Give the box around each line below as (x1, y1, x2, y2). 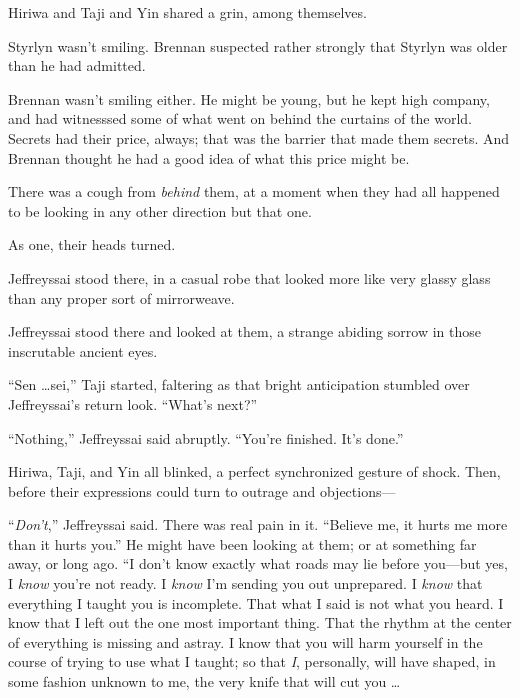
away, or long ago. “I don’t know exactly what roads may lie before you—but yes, (8, 553, 508, 574)
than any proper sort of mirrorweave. (8, 287, 235, 308)
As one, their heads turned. (8, 234, 176, 255)
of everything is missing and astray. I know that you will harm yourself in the (8, 631, 483, 652)
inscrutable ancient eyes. (8, 340, 158, 361)
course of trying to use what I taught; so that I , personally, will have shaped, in (8, 651, 496, 672)
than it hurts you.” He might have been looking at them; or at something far (8, 533, 477, 554)
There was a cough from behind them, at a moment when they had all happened (8, 181, 500, 202)
